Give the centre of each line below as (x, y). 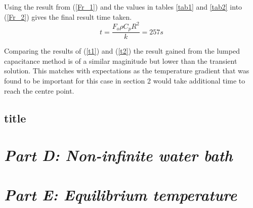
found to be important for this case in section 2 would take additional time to (125, 80)
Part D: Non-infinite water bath (118, 155)
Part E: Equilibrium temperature (121, 195)
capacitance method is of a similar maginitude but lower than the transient (121, 60)
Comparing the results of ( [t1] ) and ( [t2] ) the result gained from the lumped (122, 51)
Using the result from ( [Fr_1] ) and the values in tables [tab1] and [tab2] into (123, 7)
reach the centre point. (39, 90)
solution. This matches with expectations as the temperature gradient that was (127, 71)
